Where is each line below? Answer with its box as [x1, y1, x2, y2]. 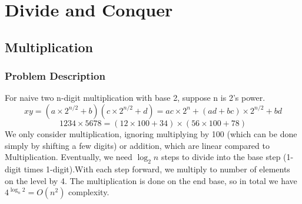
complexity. [68, 186, 109, 198]
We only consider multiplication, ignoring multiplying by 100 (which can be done [5, 127, 297, 140]
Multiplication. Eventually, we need [5, 151, 132, 163]
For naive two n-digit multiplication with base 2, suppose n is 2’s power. [5, 91, 266, 104]
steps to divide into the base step [161, 151, 281, 163]
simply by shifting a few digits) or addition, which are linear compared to [5, 139, 270, 151]
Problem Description [5, 69, 105, 83]
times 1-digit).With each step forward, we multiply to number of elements [24, 162, 290, 175]
